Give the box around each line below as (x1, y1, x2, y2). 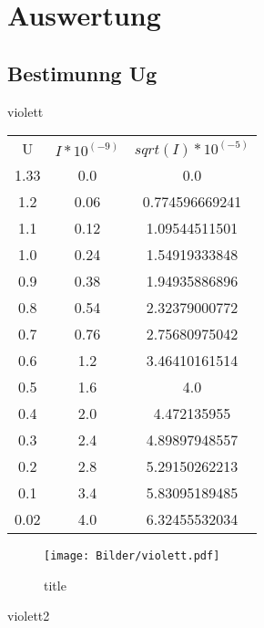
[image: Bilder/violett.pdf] (44, 549, 220, 563)
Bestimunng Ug (7, 58, 157, 87)
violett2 (7, 606, 50, 625)
